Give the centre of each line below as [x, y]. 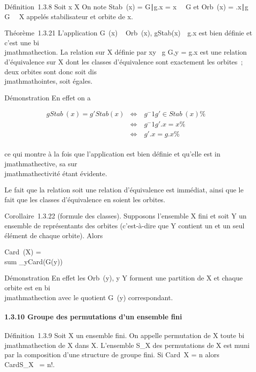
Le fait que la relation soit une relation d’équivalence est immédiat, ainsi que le [124, 190]
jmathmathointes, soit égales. [49, 81]
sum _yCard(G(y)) [34, 261]
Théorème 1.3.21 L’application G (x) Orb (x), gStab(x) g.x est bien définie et [128, 33]
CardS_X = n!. [30, 364]
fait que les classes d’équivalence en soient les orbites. [85, 199]
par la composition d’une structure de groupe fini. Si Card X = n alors [112, 355]
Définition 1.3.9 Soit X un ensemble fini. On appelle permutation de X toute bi [125, 335]
